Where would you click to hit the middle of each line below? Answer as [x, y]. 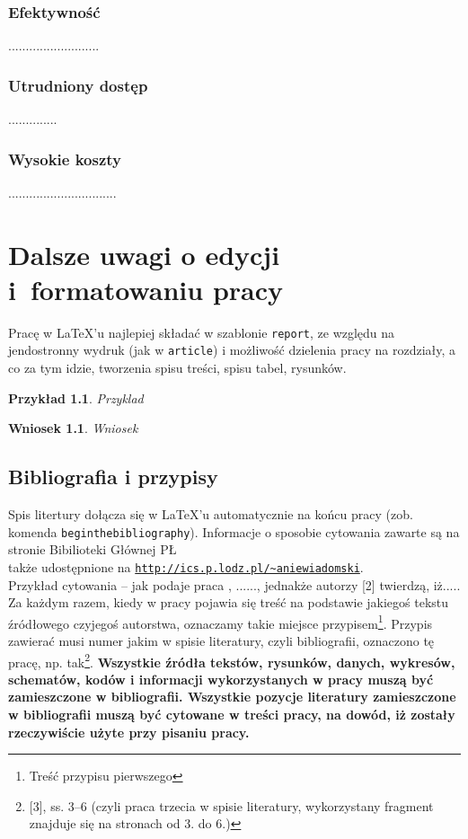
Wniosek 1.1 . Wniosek [73, 428]
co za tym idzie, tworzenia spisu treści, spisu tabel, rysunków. [177, 368]
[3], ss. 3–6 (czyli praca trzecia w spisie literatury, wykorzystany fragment [231, 805]
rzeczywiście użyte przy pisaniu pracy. [129, 732]
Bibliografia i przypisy [113, 477]
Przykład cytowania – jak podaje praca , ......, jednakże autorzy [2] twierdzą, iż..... [234, 584]
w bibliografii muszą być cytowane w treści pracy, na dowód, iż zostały [232, 715]
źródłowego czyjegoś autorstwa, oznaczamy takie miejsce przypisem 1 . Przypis [221, 622]
